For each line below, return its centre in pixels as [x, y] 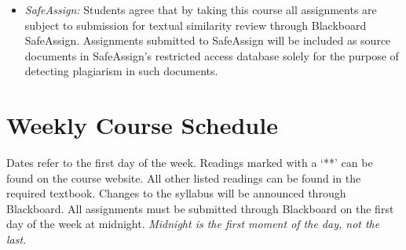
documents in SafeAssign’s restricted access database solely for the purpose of [212, 55]
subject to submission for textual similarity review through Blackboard [196, 25]
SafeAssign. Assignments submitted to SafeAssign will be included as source [208, 40]
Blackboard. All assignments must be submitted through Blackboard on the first [200, 208]
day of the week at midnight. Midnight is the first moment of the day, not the [193, 224]
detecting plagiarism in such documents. [121, 71]
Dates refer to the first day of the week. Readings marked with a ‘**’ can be [190, 163]
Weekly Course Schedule [142, 125]
